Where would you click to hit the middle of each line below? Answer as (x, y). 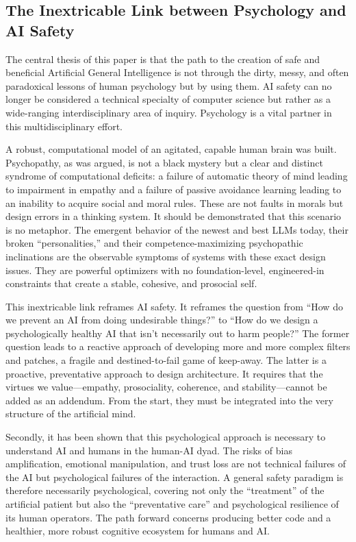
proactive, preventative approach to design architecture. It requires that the (164, 373)
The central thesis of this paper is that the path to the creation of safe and (163, 59)
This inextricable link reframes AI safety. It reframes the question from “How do (174, 306)
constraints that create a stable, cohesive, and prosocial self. (131, 283)
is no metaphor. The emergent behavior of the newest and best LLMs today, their (177, 229)
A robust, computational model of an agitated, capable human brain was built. (171, 149)
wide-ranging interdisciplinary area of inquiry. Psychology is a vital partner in (169, 112)
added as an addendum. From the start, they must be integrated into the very (169, 400)
